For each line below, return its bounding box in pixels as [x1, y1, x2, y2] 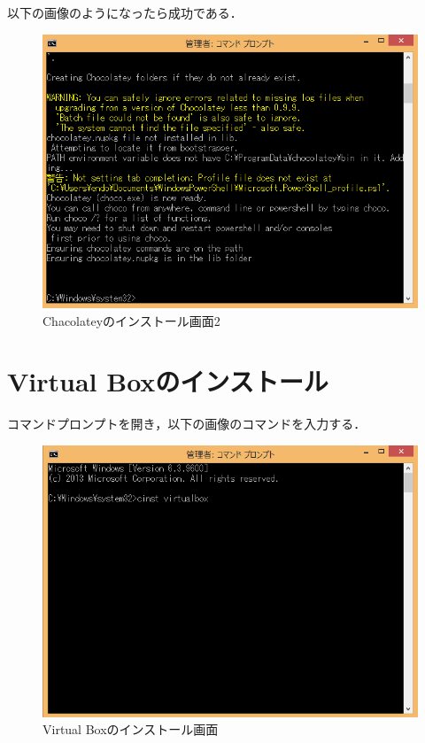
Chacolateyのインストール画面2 [42, 311, 220, 329]
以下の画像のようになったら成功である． [7, 4, 243, 21]
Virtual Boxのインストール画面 [42, 720, 219, 739]
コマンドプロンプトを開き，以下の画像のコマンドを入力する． [7, 414, 367, 433]
